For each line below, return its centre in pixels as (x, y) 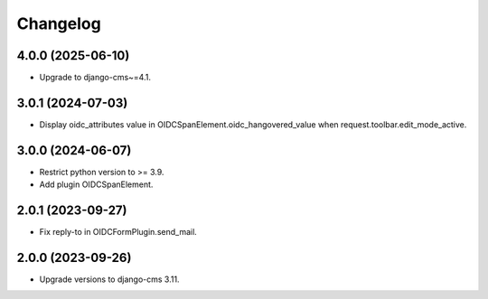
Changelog (59, 23)
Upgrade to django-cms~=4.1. (95, 78)
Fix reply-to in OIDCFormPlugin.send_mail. (118, 232)
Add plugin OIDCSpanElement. (96, 184)
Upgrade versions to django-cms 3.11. (109, 279)
